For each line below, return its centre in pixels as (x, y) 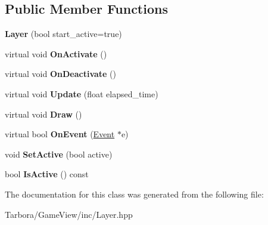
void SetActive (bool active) (59, 154)
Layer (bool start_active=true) (63, 34)
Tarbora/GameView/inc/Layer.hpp (69, 214)
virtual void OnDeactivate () (61, 74)
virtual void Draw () (43, 114)
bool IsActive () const (47, 174)
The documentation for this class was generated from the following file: (134, 194)
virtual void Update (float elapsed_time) (82, 93)
